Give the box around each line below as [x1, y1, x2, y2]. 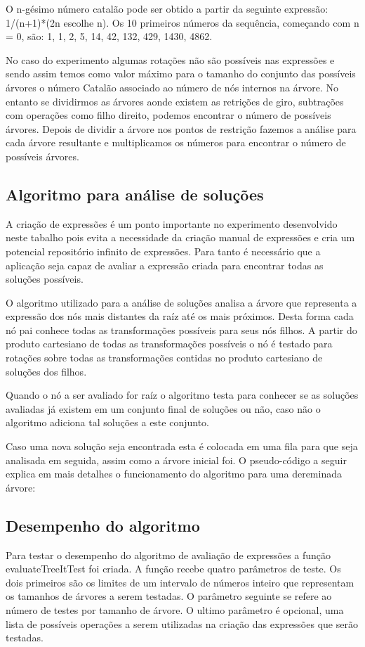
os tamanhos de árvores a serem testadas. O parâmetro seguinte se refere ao [6, 589, 332, 603]
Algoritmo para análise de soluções [6, 183, 264, 205]
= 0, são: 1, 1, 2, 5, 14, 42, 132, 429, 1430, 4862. [6, 29, 213, 44]
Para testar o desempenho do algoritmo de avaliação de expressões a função [6, 547, 331, 562]
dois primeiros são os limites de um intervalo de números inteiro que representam [6, 575, 354, 589]
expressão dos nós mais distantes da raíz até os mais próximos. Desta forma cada [6, 309, 354, 323]
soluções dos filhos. [6, 364, 87, 378]
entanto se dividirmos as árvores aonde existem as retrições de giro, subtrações [6, 94, 344, 108]
